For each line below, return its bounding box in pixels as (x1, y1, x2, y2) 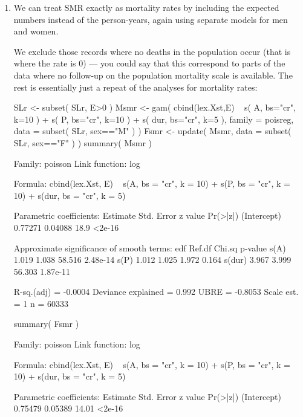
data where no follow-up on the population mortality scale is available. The (13, 68, 293, 81)
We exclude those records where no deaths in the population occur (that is (13, 45, 291, 57)
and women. (13, 25, 59, 37)
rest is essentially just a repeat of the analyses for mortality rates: (13, 80, 258, 93)
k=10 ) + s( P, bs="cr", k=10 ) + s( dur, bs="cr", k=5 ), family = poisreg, (13, 112, 294, 125)
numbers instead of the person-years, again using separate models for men (13, 13, 288, 25)
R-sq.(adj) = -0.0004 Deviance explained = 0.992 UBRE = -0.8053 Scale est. (13, 285, 299, 298)
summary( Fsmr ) (13, 317, 79, 330)
